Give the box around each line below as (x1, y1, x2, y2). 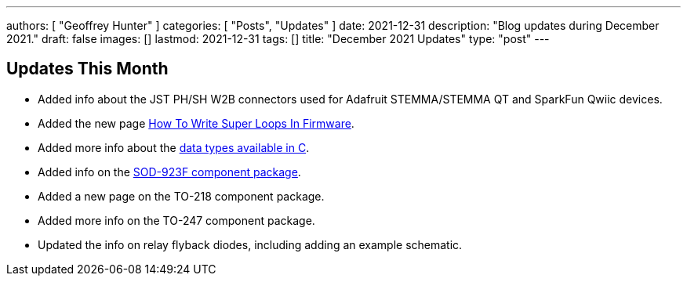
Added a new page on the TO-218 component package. (38, 189, 325, 203)
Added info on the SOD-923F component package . (38, 164, 301, 179)
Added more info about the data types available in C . (38, 140, 310, 154)
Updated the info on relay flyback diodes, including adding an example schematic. (38, 237, 463, 251)
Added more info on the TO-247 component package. (38, 213, 315, 227)
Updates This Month (6, 59, 169, 79)
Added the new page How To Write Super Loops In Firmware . (38, 116, 354, 130)
